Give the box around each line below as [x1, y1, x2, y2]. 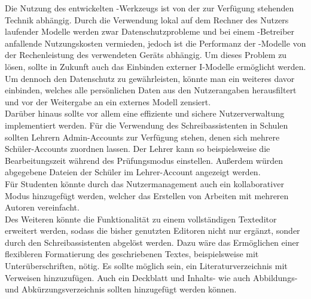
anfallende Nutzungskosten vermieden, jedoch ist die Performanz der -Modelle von [5, 36, 306, 49]
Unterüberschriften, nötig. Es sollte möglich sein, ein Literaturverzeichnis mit [5, 260, 288, 272]
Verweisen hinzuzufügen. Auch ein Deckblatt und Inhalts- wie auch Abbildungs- [5, 271, 298, 283]
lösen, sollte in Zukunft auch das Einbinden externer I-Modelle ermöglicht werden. [5, 60, 306, 72]
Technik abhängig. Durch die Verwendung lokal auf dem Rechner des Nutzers [5, 13, 289, 26]
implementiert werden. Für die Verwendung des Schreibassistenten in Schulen [5, 118, 288, 131]
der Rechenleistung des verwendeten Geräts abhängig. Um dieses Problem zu [5, 48, 287, 61]
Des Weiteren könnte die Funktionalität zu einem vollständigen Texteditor [5, 212, 277, 225]
